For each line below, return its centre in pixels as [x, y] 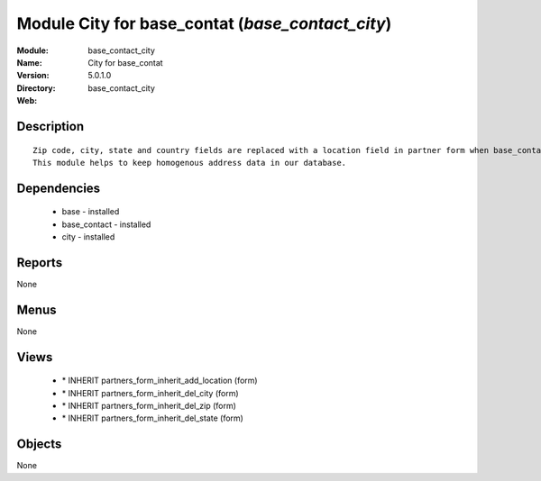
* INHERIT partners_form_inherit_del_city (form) [150, 393]
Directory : [36, 88]
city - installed [88, 237]
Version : [33, 76]
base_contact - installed [106, 224]
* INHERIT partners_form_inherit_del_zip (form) [149, 406]
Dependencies [59, 188]
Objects [39, 445]
